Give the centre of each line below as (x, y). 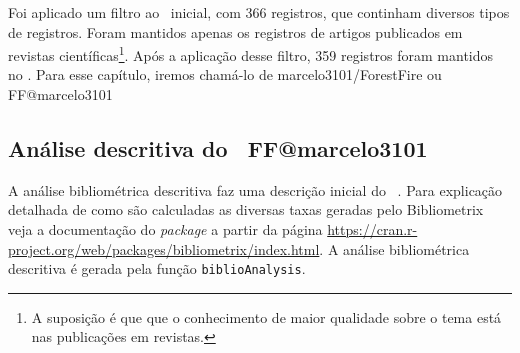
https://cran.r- (372, 229)
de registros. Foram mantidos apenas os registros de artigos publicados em (235, 31)
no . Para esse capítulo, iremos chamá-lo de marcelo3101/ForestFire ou (225, 74)
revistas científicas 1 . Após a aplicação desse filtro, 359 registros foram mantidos (251, 53)
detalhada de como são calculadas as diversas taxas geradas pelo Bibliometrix (246, 209)
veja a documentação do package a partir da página (165, 229)
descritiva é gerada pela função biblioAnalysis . (157, 268)
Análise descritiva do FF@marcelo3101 (218, 148)
